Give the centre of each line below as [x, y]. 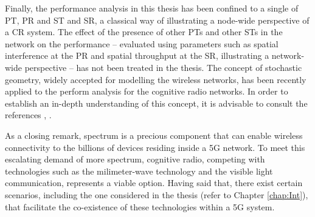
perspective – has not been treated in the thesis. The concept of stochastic [163, 67]
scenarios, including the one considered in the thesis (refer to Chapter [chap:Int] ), [157, 194]
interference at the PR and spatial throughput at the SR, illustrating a [137, 55]
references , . [28, 115]
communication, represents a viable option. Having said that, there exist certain [154, 183]
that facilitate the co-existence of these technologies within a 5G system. [140, 206]
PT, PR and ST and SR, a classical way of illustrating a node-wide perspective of [157, 20]
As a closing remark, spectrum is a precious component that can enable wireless [154, 135]
